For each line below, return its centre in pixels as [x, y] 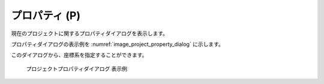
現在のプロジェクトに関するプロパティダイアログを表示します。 [89, 33]
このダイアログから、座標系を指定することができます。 [79, 55]
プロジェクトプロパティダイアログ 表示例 [77, 69]
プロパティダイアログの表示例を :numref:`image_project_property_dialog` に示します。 [118, 44]
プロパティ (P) [46, 15]
